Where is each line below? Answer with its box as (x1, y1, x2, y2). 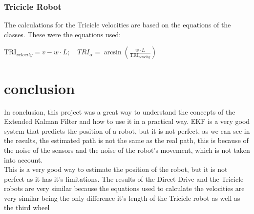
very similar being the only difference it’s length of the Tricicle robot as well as (4, 192, 240, 203)
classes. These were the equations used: (4, 29, 121, 39)
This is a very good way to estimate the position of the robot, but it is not (4, 164, 228, 174)
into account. (4, 154, 43, 165)
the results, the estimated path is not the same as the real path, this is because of (4, 135, 249, 145)
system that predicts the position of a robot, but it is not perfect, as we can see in (4, 125, 250, 136)
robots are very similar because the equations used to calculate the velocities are (4, 183, 245, 193)
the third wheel (4, 202, 50, 213)
